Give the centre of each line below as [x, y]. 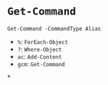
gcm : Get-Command [41, 63]
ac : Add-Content [39, 56]
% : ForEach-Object [43, 41]
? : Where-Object [39, 49]
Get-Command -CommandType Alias [54, 29]
